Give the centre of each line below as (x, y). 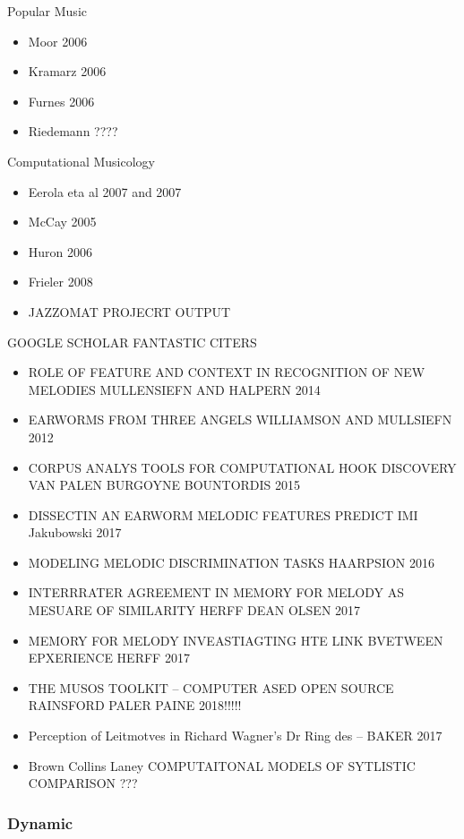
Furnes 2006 (61, 101)
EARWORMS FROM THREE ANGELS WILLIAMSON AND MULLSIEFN (240, 419)
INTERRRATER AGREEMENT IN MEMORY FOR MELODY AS (216, 592)
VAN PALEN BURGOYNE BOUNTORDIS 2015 (164, 485)
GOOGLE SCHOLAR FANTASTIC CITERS (132, 342)
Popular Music (47, 11)
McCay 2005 (62, 222)
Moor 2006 (58, 41)
